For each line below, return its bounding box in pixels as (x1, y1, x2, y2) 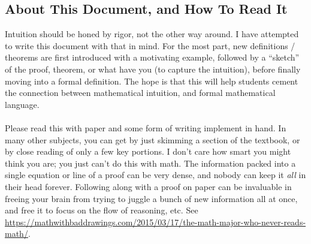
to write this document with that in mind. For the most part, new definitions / (5, 39, 295, 52)
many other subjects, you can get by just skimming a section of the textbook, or (5, 133, 300, 146)
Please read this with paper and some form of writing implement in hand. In (5, 121, 286, 134)
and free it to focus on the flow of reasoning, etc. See (5, 204, 198, 216)
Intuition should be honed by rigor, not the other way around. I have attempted (5, 28, 299, 40)
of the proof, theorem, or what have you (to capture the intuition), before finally (5, 62, 301, 75)
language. (5, 98, 40, 110)
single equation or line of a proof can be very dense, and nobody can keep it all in (5, 168, 306, 181)
